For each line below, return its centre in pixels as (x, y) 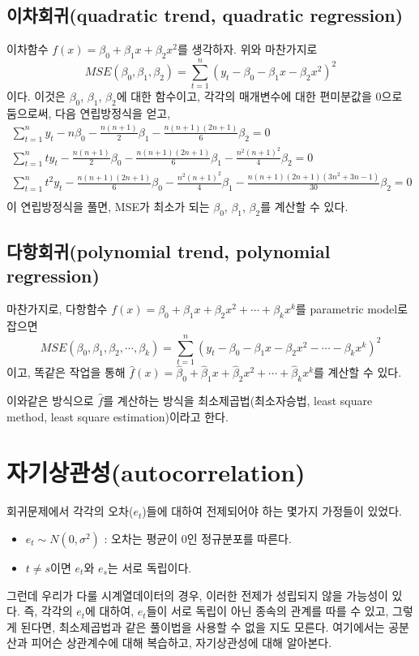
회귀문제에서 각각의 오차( (70, 511)
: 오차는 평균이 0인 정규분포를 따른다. (198, 538)
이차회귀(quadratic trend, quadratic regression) (205, 15)
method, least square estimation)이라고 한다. (118, 416)
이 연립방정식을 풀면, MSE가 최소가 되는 (108, 207)
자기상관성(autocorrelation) (156, 472)
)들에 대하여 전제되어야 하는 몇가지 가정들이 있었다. (272, 511)
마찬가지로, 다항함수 (57, 309)
